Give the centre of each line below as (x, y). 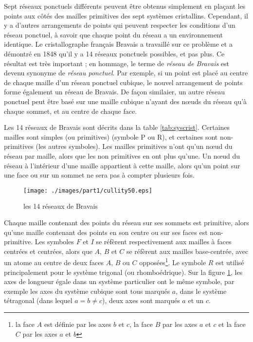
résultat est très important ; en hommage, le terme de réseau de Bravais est (117, 63)
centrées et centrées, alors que (48, 251)
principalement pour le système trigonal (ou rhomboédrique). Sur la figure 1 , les (123, 272)
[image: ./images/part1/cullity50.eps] (88, 190)
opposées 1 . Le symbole (173, 261)
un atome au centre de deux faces (54, 262)
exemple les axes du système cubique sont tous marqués (87, 291)
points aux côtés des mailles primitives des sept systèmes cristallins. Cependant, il (126, 15)
